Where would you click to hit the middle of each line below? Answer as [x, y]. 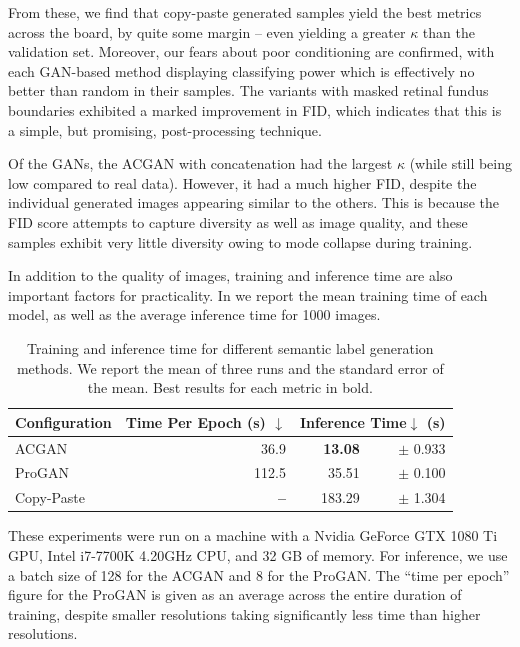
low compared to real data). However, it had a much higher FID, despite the [242, 182]
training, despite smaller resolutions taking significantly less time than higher [244, 613]
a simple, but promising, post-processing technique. [165, 129]
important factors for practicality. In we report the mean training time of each [248, 294]
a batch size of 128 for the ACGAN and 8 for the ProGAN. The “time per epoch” [259, 574]
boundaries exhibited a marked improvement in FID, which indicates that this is [255, 109]
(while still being [460, 163]
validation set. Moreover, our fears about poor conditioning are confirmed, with [251, 51]
